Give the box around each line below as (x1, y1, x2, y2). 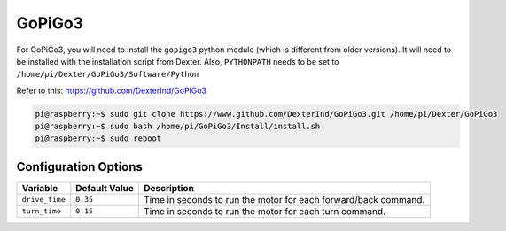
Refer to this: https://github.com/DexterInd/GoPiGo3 (16, 85, 207, 96)
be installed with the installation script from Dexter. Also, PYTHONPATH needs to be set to (16, 56, 339, 66)
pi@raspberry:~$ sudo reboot (35, 134, 162, 143)
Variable (21, 181, 58, 194)
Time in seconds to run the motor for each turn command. (143, 204, 385, 217)
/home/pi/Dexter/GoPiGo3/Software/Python (16, 69, 199, 80)
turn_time (21, 206, 62, 216)
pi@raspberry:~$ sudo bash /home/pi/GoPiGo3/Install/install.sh (35, 121, 321, 132)
